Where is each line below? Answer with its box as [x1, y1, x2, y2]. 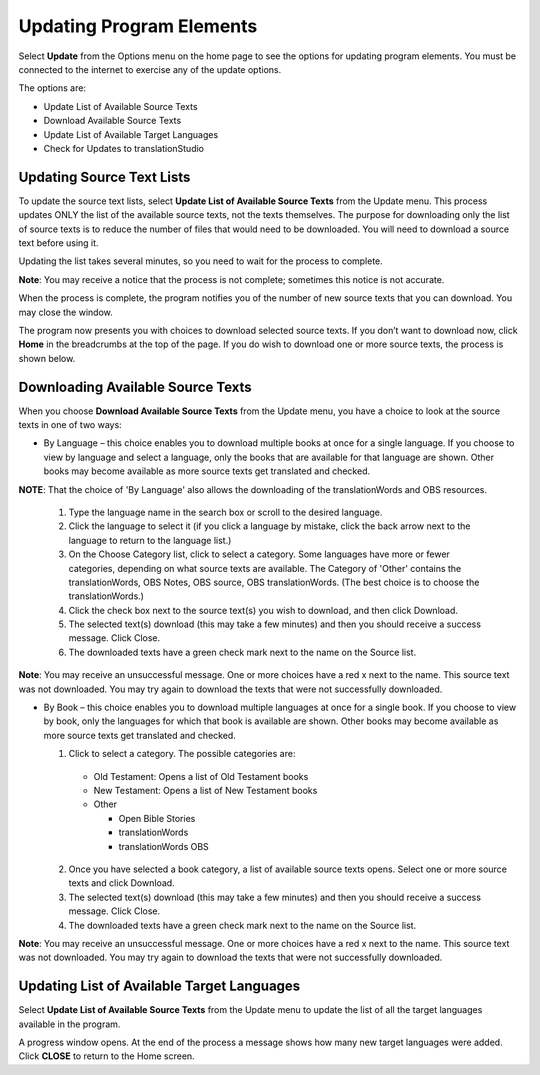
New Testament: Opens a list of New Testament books [93, 784, 318, 796]
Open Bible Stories [118, 812, 196, 824]
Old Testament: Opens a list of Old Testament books [93, 770, 309, 782]
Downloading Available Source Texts [18, 378, 252, 395]
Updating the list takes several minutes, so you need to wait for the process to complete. [18, 255, 384, 267]
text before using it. [18, 236, 99, 249]
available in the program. [18, 1018, 121, 1030]
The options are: [18, 82, 87, 94]
